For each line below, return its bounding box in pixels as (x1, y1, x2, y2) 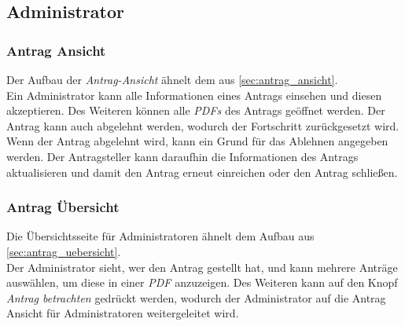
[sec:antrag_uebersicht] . (6, 243, 121, 259)
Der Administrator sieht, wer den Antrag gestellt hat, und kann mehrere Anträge (6, 258, 398, 275)
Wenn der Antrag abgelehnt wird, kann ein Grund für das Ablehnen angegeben (6, 133, 388, 149)
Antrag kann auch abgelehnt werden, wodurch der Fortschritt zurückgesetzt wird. (6, 117, 399, 134)
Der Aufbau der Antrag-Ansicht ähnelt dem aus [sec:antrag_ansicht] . (6, 71, 338, 87)
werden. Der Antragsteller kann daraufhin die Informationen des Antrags (6, 148, 359, 164)
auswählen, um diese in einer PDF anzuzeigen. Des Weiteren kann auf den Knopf (6, 274, 398, 291)
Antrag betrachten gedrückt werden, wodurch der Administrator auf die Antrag (6, 289, 386, 306)
